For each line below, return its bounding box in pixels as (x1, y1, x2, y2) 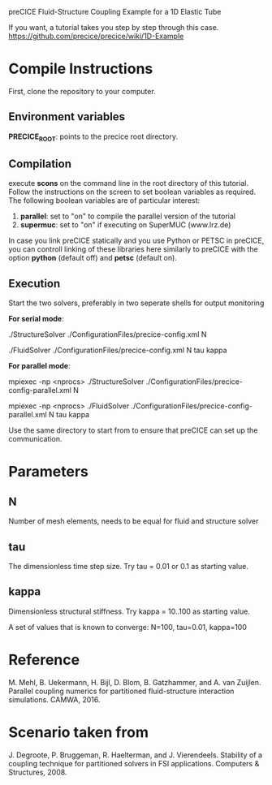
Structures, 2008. (8, 767, 67, 777)
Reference (8, 650, 80, 669)
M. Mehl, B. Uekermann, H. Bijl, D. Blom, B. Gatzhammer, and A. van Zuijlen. (8, 677, 261, 687)
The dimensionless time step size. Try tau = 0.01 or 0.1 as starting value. (8, 561, 249, 571)
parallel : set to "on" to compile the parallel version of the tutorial (19, 211, 235, 222)
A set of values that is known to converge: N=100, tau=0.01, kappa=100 (8, 622, 248, 632)
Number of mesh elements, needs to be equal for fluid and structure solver (8, 516, 259, 526)
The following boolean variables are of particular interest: (8, 196, 201, 205)
